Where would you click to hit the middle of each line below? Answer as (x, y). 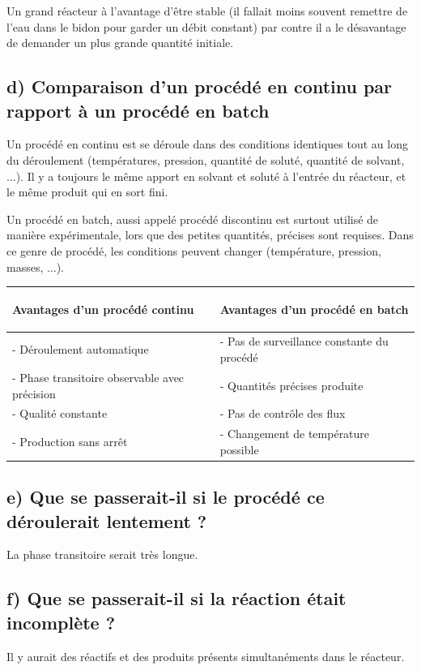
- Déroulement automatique (81, 349)
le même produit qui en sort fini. (87, 192)
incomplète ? (61, 622)
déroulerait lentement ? (107, 520)
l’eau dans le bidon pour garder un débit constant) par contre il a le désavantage (206, 26)
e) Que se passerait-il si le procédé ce (166, 497)
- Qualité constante (60, 413)
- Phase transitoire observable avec (98, 377)
